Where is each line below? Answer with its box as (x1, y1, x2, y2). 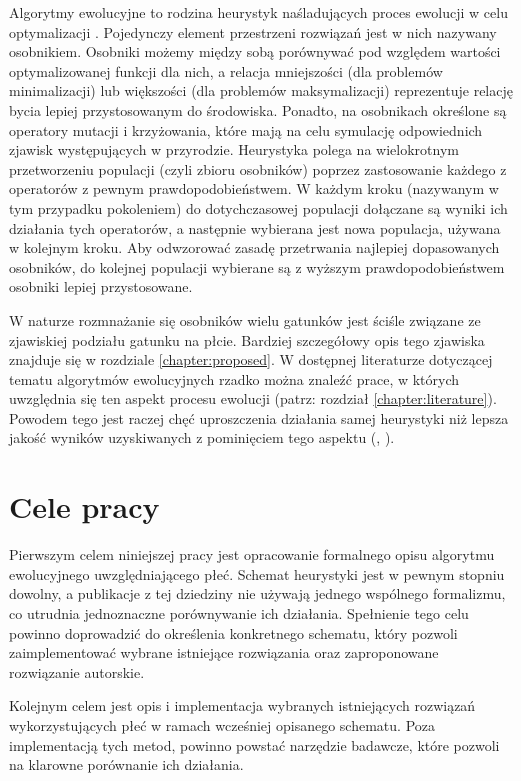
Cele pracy (9, 486, 160, 527)
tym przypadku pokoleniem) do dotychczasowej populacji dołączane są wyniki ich (9, 197, 508, 218)
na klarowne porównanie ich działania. (9, 754, 244, 775)
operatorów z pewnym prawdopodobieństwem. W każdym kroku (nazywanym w (9, 178, 499, 199)
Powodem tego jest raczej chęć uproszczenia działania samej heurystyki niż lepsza (9, 407, 509, 428)
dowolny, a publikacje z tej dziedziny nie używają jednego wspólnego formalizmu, (9, 583, 506, 604)
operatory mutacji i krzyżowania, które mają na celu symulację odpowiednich (9, 119, 483, 140)
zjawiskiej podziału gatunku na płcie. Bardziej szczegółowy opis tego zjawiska (9, 329, 485, 350)
